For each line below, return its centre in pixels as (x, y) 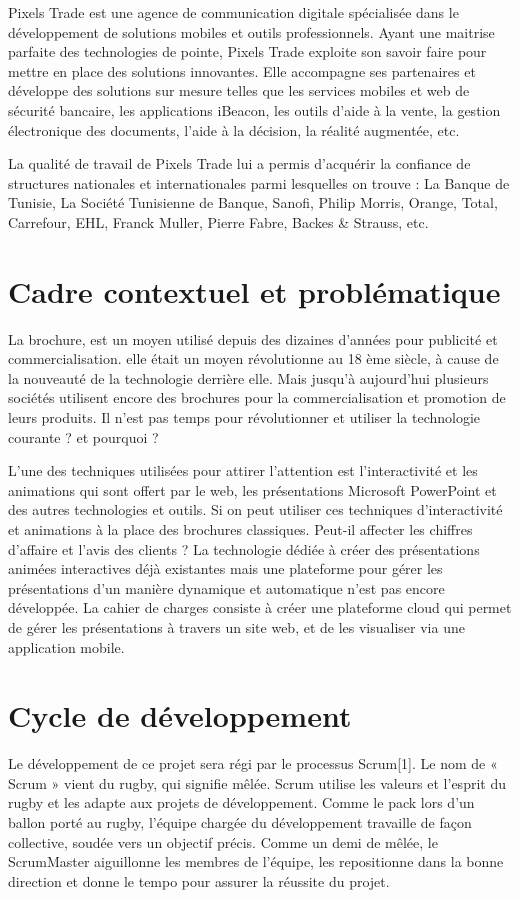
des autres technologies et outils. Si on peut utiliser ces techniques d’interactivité (255, 509)
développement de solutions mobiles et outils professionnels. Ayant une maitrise (251, 31)
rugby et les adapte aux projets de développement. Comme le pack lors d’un (241, 802)
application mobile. (66, 646)
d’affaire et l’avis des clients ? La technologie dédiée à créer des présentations (244, 548)
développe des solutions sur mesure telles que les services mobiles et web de (239, 90)
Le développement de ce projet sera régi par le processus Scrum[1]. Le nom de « (253, 763)
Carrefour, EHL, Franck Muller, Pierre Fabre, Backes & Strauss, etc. (218, 221)
